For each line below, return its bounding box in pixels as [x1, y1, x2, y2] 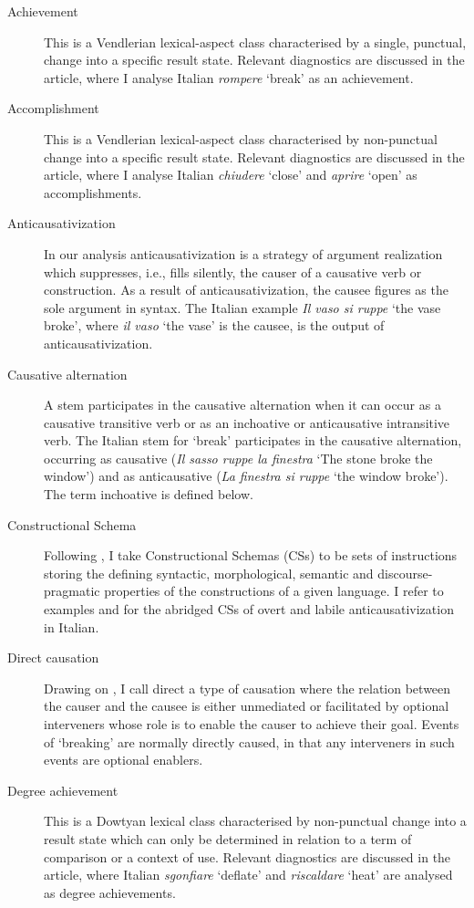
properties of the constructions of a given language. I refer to [104, 581, 444, 600]
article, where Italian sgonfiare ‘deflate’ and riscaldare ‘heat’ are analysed [44, 865, 453, 884]
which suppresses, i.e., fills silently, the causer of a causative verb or [44, 262, 422, 281]
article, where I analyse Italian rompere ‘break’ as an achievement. [44, 68, 414, 87]
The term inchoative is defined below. [44, 485, 253, 504]
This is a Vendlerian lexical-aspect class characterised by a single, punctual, [44, 32, 467, 51]
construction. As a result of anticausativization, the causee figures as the [44, 280, 448, 299]
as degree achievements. [44, 882, 176, 902]
